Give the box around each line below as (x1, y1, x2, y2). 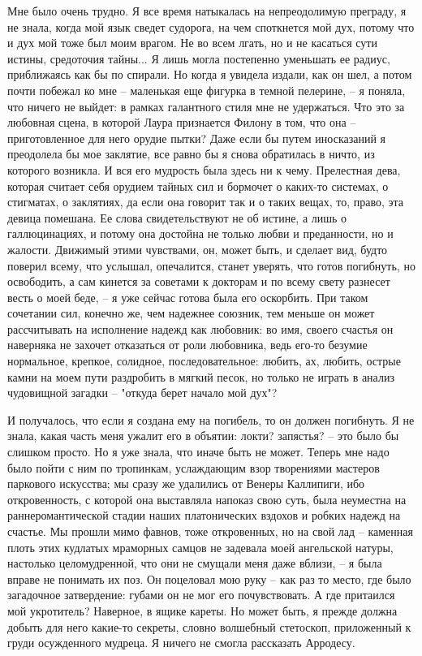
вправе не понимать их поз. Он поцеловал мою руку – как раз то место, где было (7, 570, 411, 587)
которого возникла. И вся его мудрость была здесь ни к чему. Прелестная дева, (7, 161, 401, 178)
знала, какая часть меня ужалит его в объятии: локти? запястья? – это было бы (7, 427, 399, 444)
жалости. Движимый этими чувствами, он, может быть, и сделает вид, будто (7, 240, 388, 257)
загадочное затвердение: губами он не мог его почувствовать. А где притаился (7, 586, 395, 603)
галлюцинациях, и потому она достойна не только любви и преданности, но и (7, 225, 394, 242)
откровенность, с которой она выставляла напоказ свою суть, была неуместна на (7, 490, 407, 507)
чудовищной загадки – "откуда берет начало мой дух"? (7, 384, 278, 401)
